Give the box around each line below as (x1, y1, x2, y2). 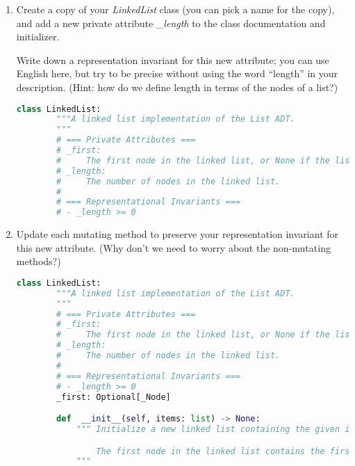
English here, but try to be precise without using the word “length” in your (16, 66, 338, 81)
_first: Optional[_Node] (56, 392, 171, 402)
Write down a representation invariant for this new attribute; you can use (16, 52, 329, 67)
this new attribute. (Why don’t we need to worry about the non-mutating (16, 240, 331, 255)
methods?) (16, 254, 61, 268)
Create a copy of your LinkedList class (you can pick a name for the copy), (16, 2, 335, 16)
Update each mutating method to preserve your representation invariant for (16, 227, 339, 241)
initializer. (16, 29, 60, 44)
